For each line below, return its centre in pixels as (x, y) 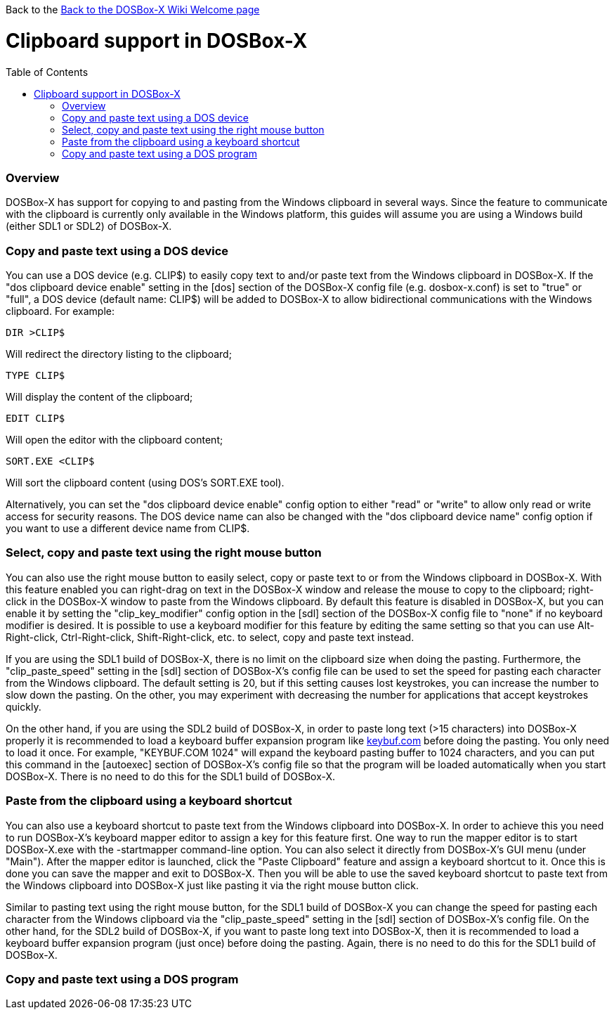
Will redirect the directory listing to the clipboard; (119, 354)
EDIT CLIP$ (35, 418)
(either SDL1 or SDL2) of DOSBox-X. (89, 226)
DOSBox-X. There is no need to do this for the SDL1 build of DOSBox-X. (171, 776)
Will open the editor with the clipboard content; (115, 440)
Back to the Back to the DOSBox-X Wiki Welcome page (133, 9)
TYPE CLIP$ (35, 375)
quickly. (24, 706)
